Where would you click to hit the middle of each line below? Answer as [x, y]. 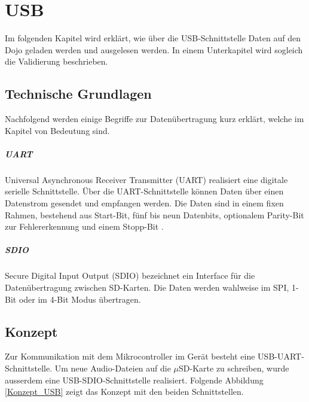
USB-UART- [281, 356]
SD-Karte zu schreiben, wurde [234, 368]
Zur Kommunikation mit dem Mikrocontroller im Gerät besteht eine [130, 356]
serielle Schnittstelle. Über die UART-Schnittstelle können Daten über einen [144, 191]
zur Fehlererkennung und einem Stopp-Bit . [84, 226]
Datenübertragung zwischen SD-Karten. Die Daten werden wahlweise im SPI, [147, 287]
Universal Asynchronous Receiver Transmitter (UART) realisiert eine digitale [146, 179]
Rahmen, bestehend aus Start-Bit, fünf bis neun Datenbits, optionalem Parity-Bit [154, 214]
